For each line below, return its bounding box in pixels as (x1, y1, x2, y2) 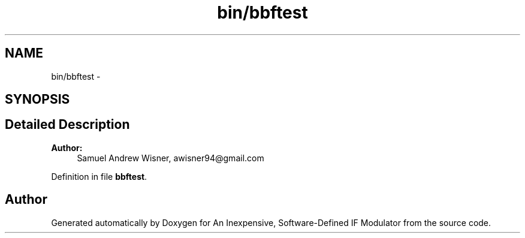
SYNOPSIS (5, 92, 70, 107)
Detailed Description (5, 117, 130, 132)
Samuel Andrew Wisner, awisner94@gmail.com (77, 152, 264, 163)
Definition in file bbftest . (51, 171, 147, 182)
